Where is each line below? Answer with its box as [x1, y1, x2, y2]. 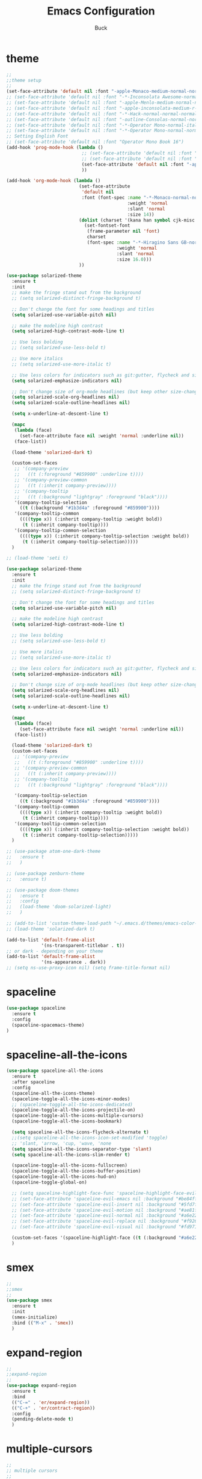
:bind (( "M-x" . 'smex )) [11, 1320, 74, 1326]
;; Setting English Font [6, 133, 69, 139]
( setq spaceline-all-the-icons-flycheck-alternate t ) [11, 1129, 149, 1135]
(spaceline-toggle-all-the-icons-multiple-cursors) [11, 1113, 144, 1119]
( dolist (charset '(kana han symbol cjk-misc [79, 217, 195, 223]
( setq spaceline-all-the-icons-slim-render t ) [11, 1151, 130, 1158]
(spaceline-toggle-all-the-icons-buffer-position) [11, 1168, 141, 1174]
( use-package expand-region [6, 1382, 77, 1389]
